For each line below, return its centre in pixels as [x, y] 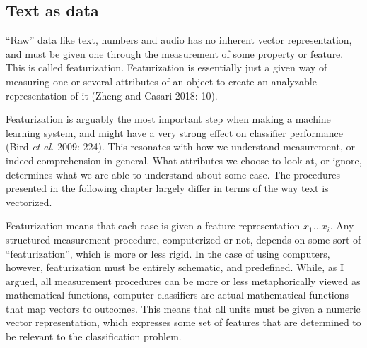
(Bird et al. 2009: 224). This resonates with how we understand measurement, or [180, 146]
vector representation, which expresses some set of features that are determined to [183, 322]
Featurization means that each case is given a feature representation [153, 226]
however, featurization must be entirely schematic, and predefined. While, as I [175, 267]
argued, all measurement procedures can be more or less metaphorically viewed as [183, 281]
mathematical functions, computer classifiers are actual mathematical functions [177, 295]
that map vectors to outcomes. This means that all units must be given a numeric [183, 308]
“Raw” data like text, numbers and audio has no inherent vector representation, [179, 40]
